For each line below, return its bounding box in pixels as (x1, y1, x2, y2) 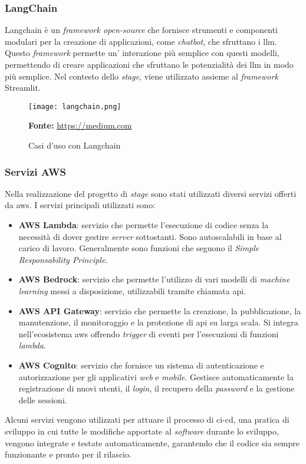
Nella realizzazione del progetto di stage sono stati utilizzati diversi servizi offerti (5, 187, 297, 199)
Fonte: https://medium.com (28, 119, 132, 131)
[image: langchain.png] (28, 102, 121, 111)
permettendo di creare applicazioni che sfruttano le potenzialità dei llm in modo (5, 58, 294, 70)
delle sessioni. (18, 393, 67, 406)
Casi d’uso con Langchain (28, 139, 121, 152)
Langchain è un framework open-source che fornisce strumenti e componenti (5, 24, 278, 36)
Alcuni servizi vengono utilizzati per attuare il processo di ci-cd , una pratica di (5, 413, 289, 426)
